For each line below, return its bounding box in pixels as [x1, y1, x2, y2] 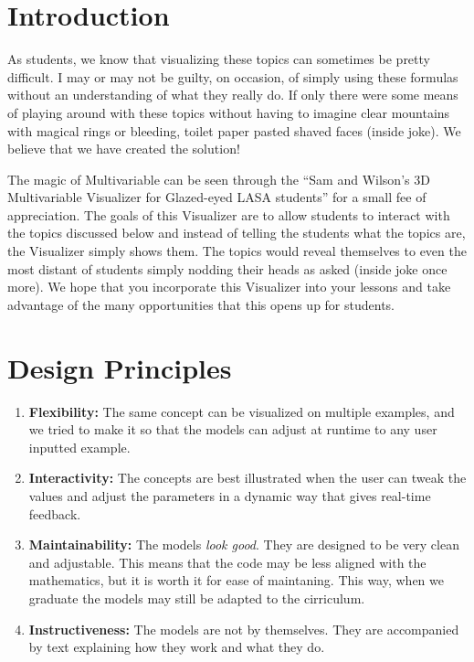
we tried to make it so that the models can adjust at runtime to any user [28, 420, 437, 439]
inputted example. [28, 437, 131, 456]
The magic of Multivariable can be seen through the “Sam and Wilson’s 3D [7, 169, 430, 188]
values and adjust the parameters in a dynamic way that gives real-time [28, 486, 431, 505]
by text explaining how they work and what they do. [28, 637, 325, 657]
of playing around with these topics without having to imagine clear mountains [7, 102, 450, 122]
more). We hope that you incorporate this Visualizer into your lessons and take [7, 277, 451, 296]
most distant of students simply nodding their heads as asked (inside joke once [7, 259, 448, 278]
